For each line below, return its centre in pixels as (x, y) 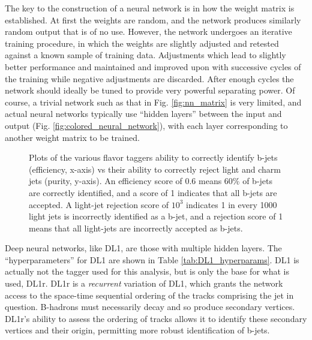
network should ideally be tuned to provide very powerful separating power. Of (150, 90)
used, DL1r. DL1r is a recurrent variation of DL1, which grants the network (144, 283)
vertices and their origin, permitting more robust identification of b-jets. (137, 330)
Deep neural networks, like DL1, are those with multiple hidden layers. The (143, 248)
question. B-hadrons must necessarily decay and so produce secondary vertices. (150, 307)
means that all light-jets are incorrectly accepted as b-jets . (136, 228)
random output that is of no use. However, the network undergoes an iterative (148, 31)
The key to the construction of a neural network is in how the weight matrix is (150, 8)
